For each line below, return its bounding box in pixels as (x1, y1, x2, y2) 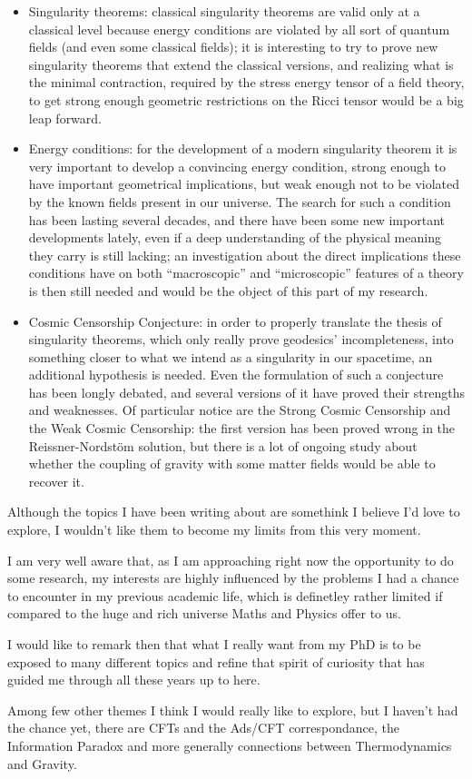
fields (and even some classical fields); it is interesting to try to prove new (28, 37, 438, 56)
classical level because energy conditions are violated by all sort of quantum (28, 19, 450, 38)
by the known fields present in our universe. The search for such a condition (28, 192, 451, 211)
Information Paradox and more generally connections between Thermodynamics (7, 735, 452, 754)
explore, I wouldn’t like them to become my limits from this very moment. (7, 520, 421, 539)
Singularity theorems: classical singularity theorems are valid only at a (28, 2, 420, 20)
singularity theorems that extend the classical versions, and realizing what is (28, 54, 454, 74)
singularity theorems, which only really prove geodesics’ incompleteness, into (28, 330, 454, 349)
